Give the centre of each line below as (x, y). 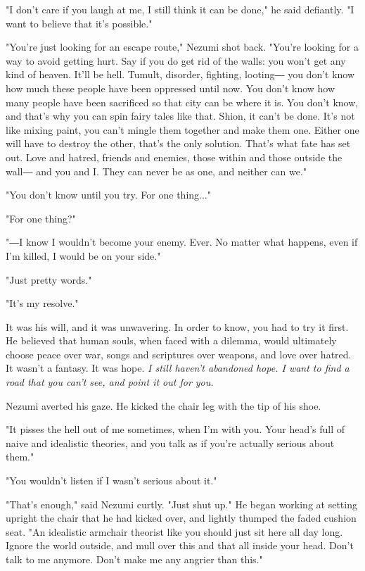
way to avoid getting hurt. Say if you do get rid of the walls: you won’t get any (176, 60)
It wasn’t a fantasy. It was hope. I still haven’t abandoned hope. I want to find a (178, 368)
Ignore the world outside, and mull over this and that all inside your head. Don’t (180, 545)
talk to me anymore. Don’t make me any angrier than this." (134, 559)
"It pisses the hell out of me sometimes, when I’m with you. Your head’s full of (175, 429)
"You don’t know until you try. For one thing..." (108, 195)
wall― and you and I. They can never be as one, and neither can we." (156, 171)
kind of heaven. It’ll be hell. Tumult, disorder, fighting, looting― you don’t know (180, 74)
